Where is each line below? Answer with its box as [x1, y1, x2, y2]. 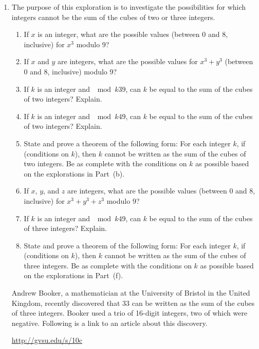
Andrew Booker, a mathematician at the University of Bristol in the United [11, 287, 250, 298]
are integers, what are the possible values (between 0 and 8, [67, 185, 255, 196]
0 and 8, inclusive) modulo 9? [24, 66, 117, 76]
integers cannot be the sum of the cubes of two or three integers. [11, 11, 215, 22]
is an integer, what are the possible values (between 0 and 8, [38, 29, 228, 40]
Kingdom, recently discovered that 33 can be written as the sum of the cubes [11, 297, 255, 308]
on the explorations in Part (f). [24, 270, 123, 281]
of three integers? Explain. [24, 223, 107, 234]
